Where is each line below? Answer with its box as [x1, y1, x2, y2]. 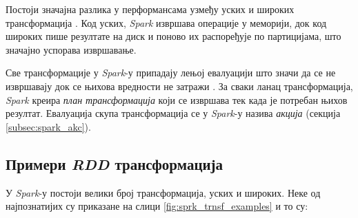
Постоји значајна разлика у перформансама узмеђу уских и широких [6, 2, 295, 16]
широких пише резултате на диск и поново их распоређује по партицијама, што [6, 29, 341, 43]
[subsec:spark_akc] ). [6, 119, 91, 133]
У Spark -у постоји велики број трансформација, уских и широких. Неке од [6, 185, 321, 199]
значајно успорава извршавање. [6, 42, 137, 56]
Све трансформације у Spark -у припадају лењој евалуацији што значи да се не [6, 65, 336, 80]
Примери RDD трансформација [6, 153, 223, 174]
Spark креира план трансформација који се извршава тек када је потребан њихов [6, 92, 348, 107]
